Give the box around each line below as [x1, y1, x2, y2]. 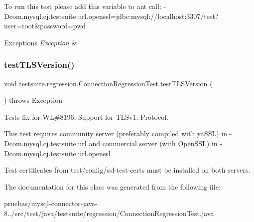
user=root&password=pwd [4, 20, 86, 31]
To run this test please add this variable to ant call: [4, 1, 161, 11]
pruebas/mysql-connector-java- [4, 198, 98, 209]
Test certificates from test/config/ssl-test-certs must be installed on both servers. [4, 165, 251, 175]
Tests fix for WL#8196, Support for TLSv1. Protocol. [4, 111, 168, 122]
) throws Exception [4, 95, 62, 105]
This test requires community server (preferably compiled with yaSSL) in [4, 128, 227, 139]
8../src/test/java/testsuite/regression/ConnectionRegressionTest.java [4, 208, 214, 218]
